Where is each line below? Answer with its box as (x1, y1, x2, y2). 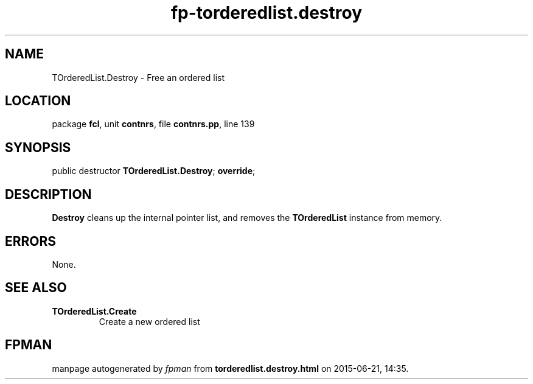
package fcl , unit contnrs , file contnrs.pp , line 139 (52, 119, 255, 130)
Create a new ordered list (99, 316, 200, 327)
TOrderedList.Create (52, 305, 137, 316)
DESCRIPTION (5, 186, 92, 202)
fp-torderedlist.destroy (170, 2, 363, 23)
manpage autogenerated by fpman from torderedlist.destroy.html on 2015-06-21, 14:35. (52, 363, 409, 374)
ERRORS (5, 233, 57, 249)
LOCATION (5, 93, 71, 109)
